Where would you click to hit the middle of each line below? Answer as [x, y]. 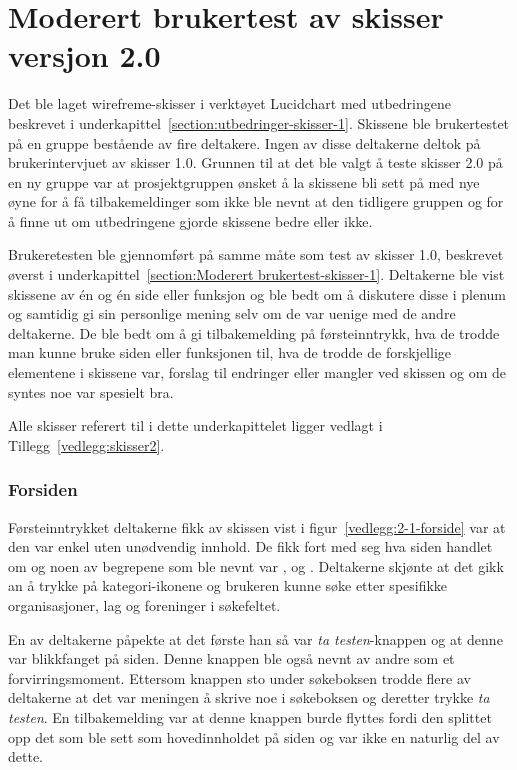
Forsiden [43, 489]
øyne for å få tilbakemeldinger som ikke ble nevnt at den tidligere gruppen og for [256, 201]
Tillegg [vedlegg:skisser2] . [86, 444]
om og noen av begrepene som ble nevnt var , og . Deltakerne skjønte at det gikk [256, 565]
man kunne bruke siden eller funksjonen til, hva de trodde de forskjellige [229, 352]
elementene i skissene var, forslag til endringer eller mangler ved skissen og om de [257, 372]
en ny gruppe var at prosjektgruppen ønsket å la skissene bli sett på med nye [244, 181]
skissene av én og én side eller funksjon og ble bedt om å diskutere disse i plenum [257, 293]
